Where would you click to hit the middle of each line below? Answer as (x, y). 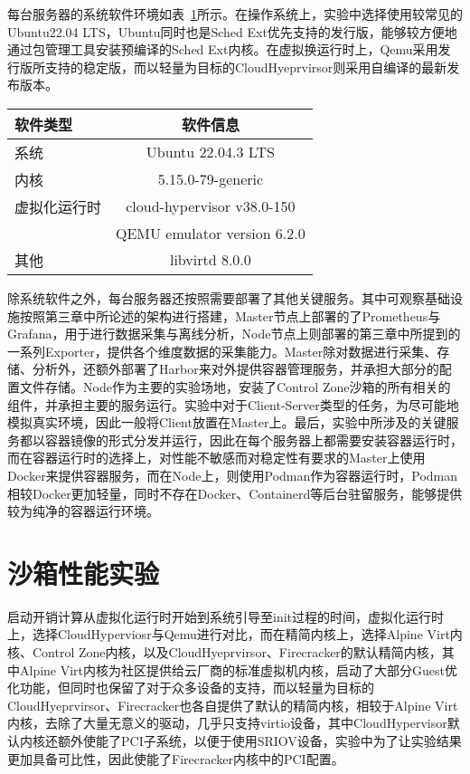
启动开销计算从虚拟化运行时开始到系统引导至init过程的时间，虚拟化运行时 (226, 616)
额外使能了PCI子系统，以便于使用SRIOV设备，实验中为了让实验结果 (259, 740)
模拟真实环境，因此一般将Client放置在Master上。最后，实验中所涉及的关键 (227, 422)
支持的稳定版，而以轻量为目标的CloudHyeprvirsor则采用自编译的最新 (246, 67)
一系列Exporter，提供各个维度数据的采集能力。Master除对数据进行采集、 (222, 351)
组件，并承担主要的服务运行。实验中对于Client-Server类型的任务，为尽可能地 (233, 404)
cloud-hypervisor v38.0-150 (211, 206)
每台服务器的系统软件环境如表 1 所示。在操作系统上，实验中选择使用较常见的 (235, 14)
